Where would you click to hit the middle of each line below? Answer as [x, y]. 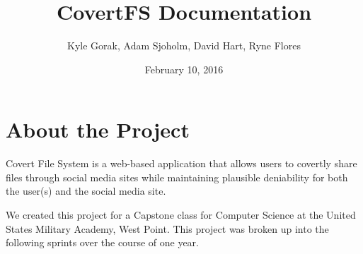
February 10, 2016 [184, 69]
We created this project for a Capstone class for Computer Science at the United [181, 215]
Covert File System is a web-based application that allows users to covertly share [181, 163]
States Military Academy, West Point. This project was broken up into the [167, 228]
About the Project [98, 129]
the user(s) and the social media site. [86, 191]
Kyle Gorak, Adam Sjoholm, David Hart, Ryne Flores [184, 46]
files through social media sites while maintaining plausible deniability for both [177, 177]
